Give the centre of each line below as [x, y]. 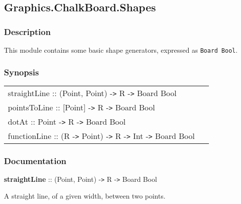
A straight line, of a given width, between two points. [85, 195]
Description [27, 31]
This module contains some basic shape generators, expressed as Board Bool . [121, 50]
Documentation [35, 160]
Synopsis [21, 72]
